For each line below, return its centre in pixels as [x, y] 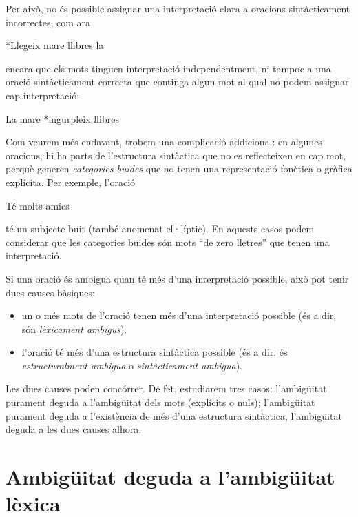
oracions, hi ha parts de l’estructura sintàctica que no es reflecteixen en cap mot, [176, 155]
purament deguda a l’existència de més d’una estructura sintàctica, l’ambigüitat [174, 415]
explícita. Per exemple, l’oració [71, 182]
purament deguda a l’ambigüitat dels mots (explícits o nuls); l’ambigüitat [160, 402]
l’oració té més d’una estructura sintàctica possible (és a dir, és [155, 352]
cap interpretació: [43, 95]
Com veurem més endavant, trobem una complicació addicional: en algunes [164, 142]
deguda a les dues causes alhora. [74, 429]
